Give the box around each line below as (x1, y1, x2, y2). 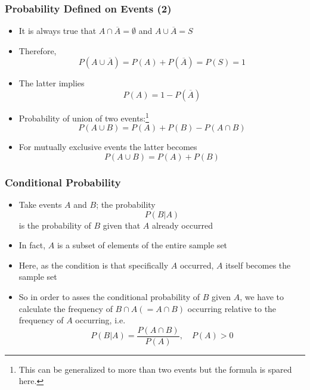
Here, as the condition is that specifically (18, 258, 169, 271)
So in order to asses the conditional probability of (18, 291, 200, 303)
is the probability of (18, 219, 91, 231)
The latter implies (18, 77, 85, 89)
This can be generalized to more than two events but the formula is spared (18, 363, 292, 375)
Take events (18, 198, 62, 211)
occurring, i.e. (75, 314, 126, 326)
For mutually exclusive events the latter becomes (18, 141, 197, 153)
